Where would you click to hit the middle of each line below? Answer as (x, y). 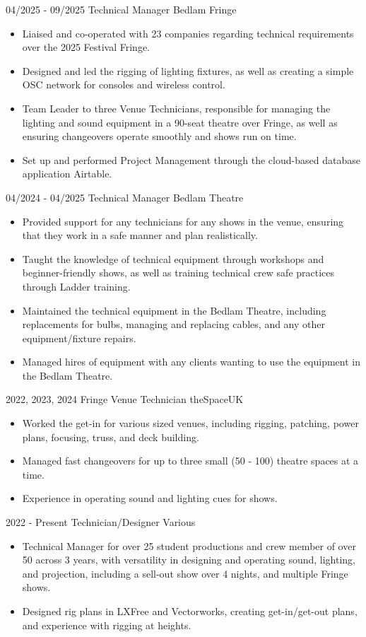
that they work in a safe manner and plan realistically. (140, 235)
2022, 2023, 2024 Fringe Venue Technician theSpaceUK (125, 399)
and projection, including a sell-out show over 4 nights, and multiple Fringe (185, 573)
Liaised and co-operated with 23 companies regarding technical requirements (188, 33)
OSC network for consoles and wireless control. (124, 84)
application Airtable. (67, 174)
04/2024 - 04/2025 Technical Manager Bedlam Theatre (125, 197)
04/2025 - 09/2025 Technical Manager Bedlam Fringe (121, 9)
